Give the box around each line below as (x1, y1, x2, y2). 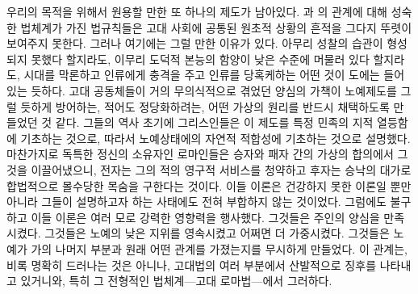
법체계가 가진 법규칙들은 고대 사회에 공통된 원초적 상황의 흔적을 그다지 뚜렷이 (20, 19, 412, 36)
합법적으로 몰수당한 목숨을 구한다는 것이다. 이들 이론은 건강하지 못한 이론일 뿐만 (6, 177, 412, 194)
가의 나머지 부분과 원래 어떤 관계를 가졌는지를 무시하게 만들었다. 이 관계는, (31, 240, 408, 257)
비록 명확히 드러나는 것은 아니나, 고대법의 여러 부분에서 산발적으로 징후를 (6, 256, 377, 273)
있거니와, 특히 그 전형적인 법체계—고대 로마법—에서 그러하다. (20, 272, 332, 289)
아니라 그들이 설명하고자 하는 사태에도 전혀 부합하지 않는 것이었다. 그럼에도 (6, 193, 387, 210)
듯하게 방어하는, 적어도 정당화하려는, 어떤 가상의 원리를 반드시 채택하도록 (20, 98, 390, 115)
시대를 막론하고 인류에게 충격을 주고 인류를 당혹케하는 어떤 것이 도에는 (23, 66, 380, 83)
